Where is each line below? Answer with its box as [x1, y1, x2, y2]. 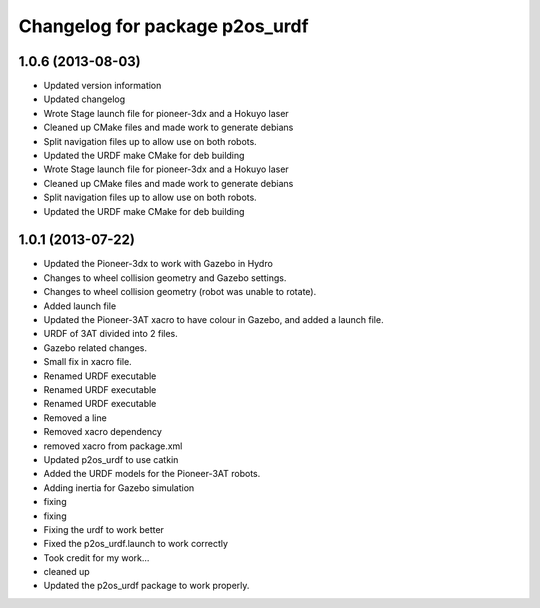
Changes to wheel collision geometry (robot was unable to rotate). [43, 286, 317, 298]
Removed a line [43, 411, 107, 424]
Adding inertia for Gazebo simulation [43, 481, 195, 494]
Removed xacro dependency [43, 426, 162, 438]
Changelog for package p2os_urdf [18, 15, 309, 37]
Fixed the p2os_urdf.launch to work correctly [43, 538, 229, 550]
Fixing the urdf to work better [43, 523, 165, 535]
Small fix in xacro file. [43, 356, 132, 368]
